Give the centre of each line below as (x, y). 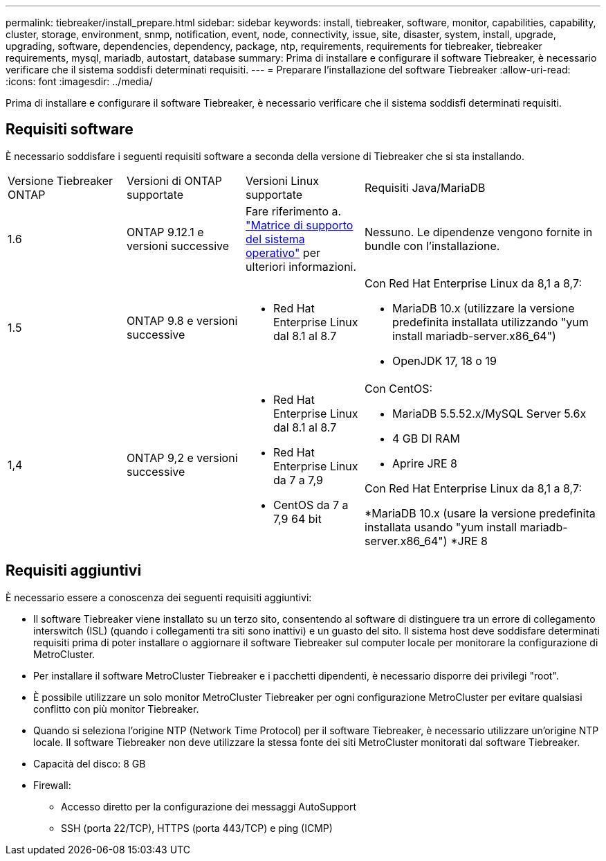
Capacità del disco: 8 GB (90, 763)
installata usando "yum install (441, 527)
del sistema (275, 239)
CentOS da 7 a (311, 505)
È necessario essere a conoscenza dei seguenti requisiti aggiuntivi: (159, 597)
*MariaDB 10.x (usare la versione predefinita (480, 513)
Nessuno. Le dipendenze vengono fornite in (479, 232)
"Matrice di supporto (300, 225)
